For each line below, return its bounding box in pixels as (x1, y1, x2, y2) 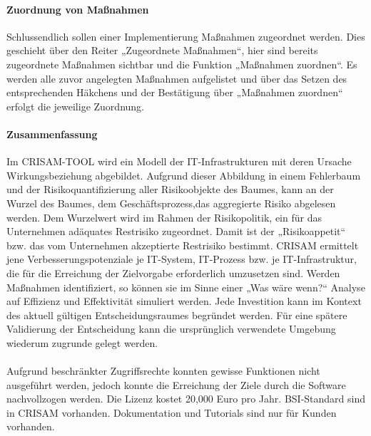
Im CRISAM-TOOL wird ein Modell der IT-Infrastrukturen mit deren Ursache (6, 154, 352, 169)
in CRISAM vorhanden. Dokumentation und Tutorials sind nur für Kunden (6, 405, 337, 420)
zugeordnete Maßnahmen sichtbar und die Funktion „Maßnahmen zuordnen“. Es (6, 56, 357, 71)
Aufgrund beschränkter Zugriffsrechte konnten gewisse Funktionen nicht (6, 363, 320, 378)
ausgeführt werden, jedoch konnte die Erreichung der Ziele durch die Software (6, 377, 346, 392)
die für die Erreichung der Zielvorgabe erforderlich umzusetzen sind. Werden (6, 265, 340, 280)
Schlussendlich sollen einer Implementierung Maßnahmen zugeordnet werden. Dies (6, 28, 365, 43)
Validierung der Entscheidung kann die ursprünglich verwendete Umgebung (6, 321, 336, 336)
